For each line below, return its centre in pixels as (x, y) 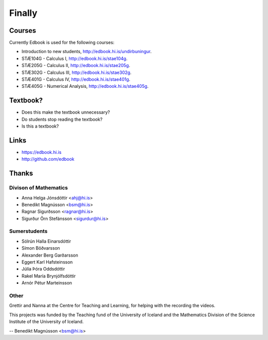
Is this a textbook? (40, 126)
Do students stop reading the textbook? (62, 119)
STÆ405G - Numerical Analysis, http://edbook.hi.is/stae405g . (85, 86)
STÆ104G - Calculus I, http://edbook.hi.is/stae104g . (74, 58)
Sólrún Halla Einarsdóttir (46, 241)
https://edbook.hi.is (41, 152)
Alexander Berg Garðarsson (50, 255)
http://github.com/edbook (48, 159)
